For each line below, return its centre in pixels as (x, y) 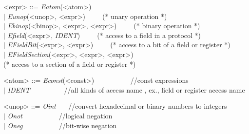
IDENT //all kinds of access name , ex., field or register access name (126, 89)
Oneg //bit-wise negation (62, 125)
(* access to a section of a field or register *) (70, 64)
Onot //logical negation (60, 115)
